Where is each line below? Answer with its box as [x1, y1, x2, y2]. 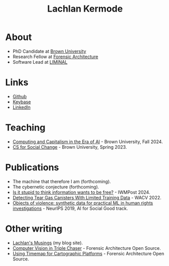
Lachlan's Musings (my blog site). [12, 240, 83, 246]
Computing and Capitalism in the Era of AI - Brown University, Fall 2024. [12, 139, 163, 145]
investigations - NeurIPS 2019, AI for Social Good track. [12, 205, 128, 211]
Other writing [5, 223, 62, 234]
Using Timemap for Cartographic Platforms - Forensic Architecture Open [12, 250, 164, 256]
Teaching [5, 122, 46, 134]
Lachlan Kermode [47, 3, 123, 15]
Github [12, 93, 27, 99]
